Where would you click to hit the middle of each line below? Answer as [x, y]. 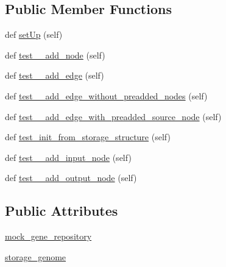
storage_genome [36, 256]
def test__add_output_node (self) [71, 178]
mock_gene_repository [48, 236]
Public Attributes [62, 211]
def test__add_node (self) [55, 55]
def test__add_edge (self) [55, 75]
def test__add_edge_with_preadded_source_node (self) [113, 116]
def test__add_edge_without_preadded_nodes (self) [106, 95]
